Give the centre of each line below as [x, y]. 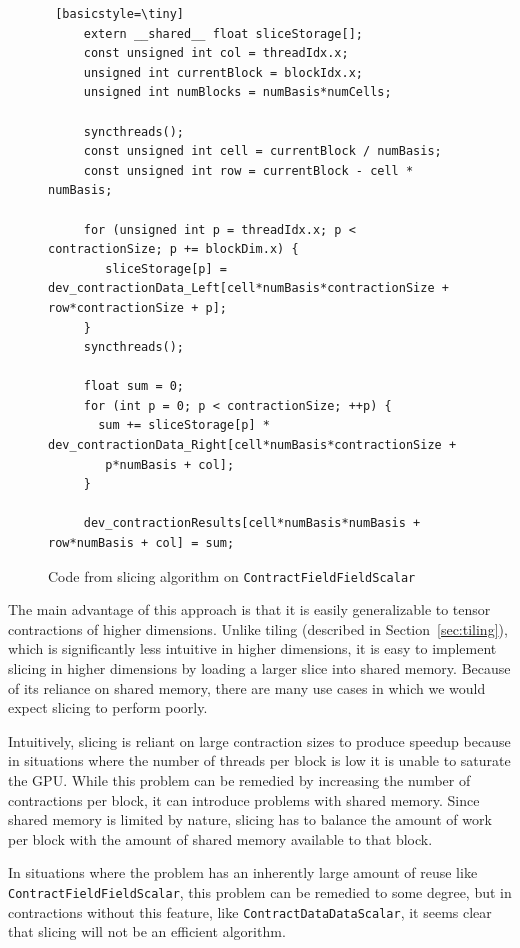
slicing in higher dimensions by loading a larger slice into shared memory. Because [259, 668]
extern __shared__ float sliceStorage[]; [223, 33]
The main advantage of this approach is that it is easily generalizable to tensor [249, 609]
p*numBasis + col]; [170, 464]
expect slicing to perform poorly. [108, 707]
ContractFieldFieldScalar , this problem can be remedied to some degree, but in [260, 892]
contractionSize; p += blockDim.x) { [173, 249]
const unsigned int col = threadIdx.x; [216, 53]
